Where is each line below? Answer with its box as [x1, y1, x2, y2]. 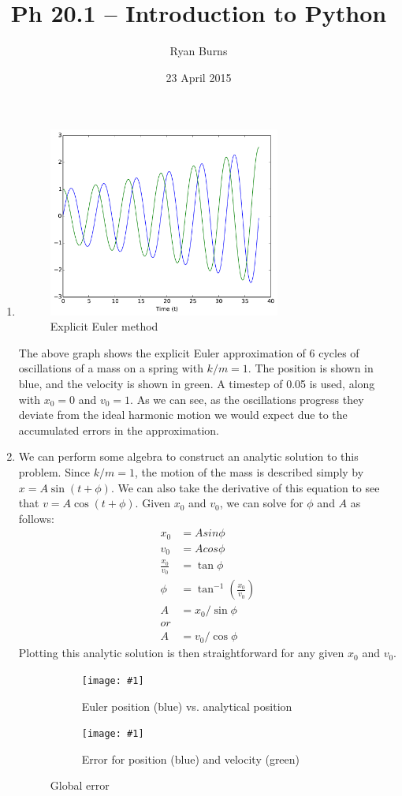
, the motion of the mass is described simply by [134, 463, 364, 480]
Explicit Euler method [50, 318, 158, 334]
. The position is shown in [248, 360, 374, 376]
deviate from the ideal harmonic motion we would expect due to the [18, 406, 348, 423]
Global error [50, 777, 110, 794]
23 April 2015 [166, 69, 232, 85]
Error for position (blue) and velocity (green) [81, 750, 300, 767]
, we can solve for [219, 495, 303, 511]
